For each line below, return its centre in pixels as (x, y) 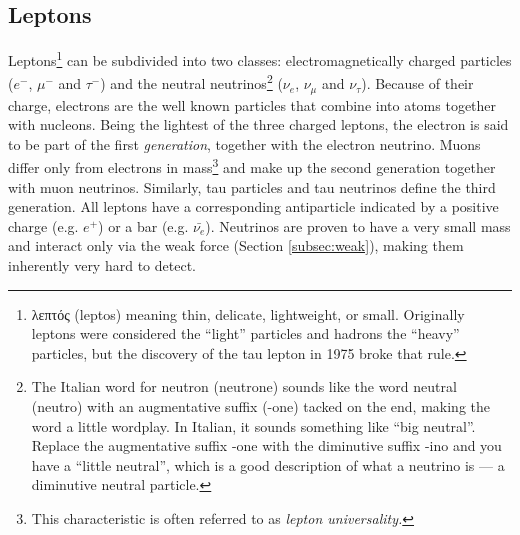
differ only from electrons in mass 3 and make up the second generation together (252, 165)
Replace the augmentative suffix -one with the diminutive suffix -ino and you (266, 445)
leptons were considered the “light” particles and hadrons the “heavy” (245, 333)
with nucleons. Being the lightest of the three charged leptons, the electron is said (258, 124)
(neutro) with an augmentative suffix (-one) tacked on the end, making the (261, 405)
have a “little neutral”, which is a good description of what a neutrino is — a (268, 464)
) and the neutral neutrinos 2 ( (191, 82)
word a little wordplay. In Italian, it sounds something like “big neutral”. (253, 425)
